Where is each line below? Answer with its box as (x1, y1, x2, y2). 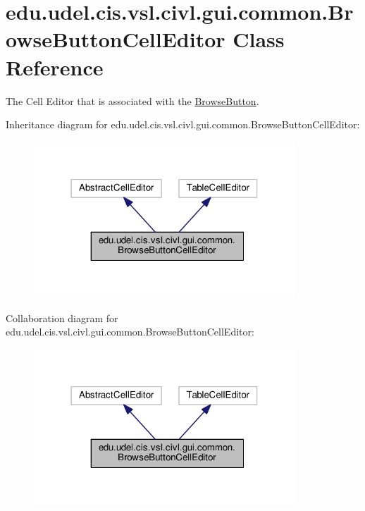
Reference (6, 52, 104, 81)
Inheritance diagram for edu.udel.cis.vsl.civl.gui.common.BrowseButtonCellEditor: (6, 117, 360, 132)
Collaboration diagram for (6, 310, 118, 325)
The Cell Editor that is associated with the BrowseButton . (6, 93, 259, 108)
